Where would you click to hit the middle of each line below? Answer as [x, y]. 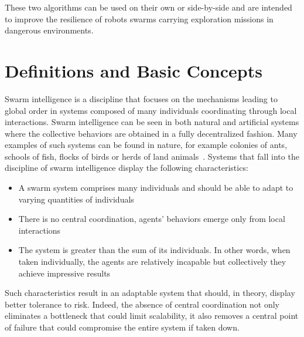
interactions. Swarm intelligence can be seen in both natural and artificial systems [152, 122]
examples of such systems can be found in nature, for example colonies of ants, [146, 145]
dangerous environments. [49, 30]
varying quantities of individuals [76, 199]
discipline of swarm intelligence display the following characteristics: [127, 168]
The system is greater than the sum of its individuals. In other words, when [154, 250]
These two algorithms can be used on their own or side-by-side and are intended [148, 7]
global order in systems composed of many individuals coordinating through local [151, 110]
